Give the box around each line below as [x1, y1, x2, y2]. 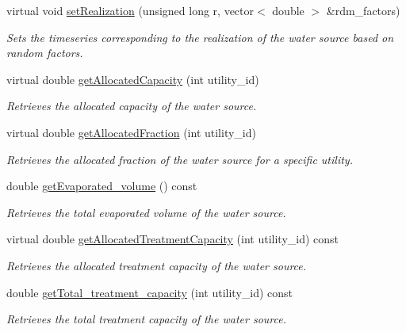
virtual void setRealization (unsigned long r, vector [6, 2, 255, 18]
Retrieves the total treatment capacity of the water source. [6, 311, 286, 327]
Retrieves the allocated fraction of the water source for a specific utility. [6, 151, 353, 167]
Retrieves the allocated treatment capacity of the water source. [6, 257, 307, 273]
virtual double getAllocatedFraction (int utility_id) [6, 124, 256, 140]
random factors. [6, 44, 83, 61]
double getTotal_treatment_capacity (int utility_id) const [6, 284, 293, 300]
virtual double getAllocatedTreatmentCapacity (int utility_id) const [6, 231, 339, 247]
